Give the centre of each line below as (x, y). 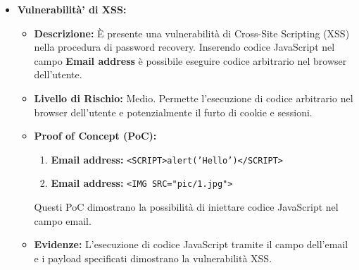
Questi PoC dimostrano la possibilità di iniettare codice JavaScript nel (186, 207)
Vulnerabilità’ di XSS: (72, 9)
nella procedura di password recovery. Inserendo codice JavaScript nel (184, 47)
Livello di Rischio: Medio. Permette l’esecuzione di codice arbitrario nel (194, 98)
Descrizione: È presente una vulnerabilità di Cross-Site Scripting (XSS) (192, 33)
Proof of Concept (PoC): (95, 136)
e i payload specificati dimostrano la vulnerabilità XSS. (153, 258)
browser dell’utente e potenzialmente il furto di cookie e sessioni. (173, 112)
